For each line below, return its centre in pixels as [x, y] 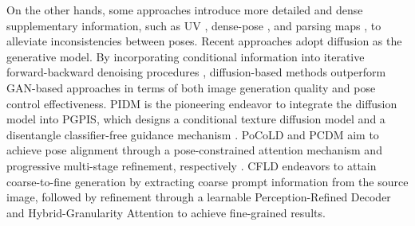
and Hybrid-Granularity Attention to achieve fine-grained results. [166, 212]
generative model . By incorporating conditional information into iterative [186, 56]
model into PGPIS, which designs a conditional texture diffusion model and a [196, 119]
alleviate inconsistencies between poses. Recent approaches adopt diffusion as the [204, 41]
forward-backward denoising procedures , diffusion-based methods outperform [196, 72]
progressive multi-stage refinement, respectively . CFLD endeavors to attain [192, 165]
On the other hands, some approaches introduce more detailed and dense [185, 10]
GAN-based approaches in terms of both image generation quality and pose [191, 87]
